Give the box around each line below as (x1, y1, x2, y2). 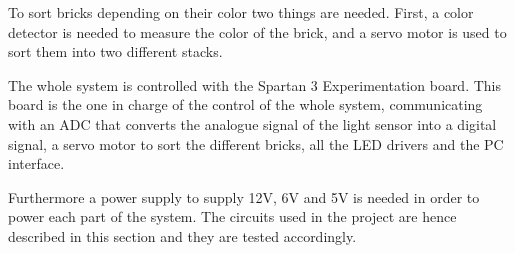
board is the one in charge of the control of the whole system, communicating (8, 94, 483, 115)
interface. (8, 153, 65, 174)
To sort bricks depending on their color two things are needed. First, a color (8, 2, 474, 22)
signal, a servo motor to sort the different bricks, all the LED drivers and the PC (8, 133, 504, 154)
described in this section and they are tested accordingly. (8, 225, 357, 246)
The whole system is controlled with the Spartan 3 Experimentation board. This (8, 74, 502, 95)
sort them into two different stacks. (8, 41, 223, 62)
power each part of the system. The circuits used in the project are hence (8, 206, 457, 227)
